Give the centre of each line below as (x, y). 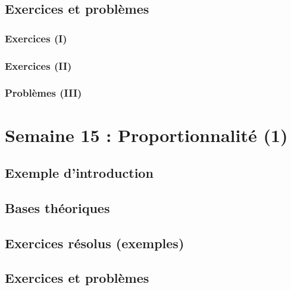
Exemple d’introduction (79, 173)
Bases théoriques (57, 207)
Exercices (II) (38, 65)
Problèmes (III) (43, 93)
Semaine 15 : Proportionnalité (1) (146, 135)
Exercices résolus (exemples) (95, 243)
